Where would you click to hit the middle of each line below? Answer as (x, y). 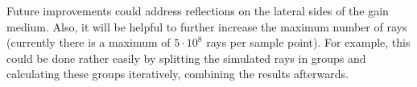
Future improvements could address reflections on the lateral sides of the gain (198, 10)
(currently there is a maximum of (89, 42)
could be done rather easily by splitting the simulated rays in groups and (186, 58)
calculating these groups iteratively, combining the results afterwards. (178, 74)
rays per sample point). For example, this (308, 42)
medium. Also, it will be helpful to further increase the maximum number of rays (207, 26)
